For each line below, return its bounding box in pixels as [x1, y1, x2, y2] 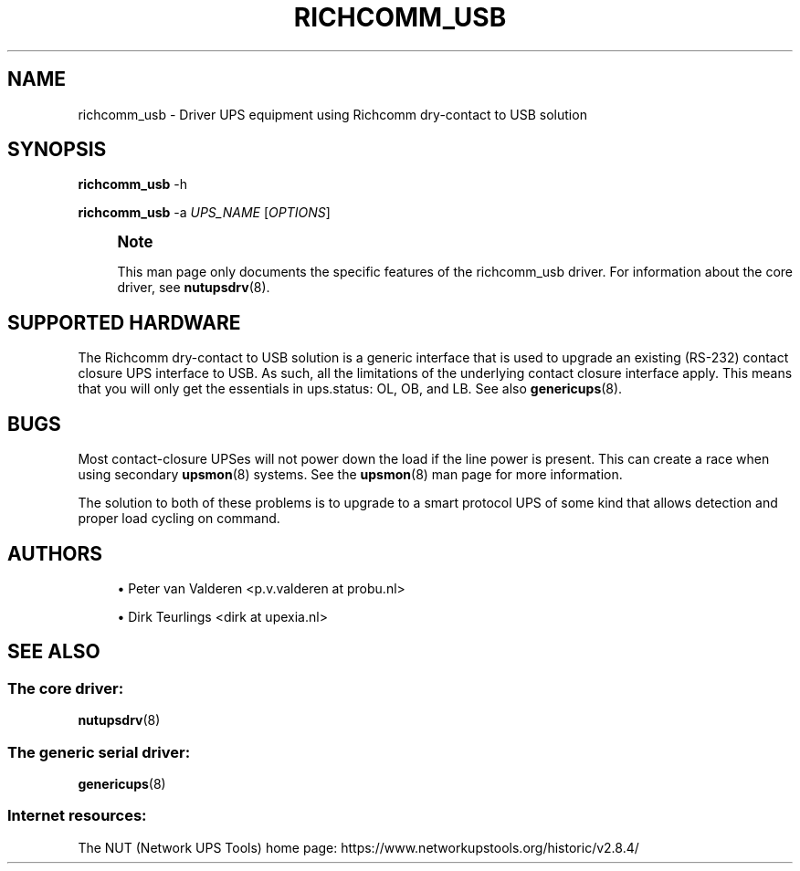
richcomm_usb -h [78, 176, 187, 193]
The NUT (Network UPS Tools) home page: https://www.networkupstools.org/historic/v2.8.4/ [78, 839, 639, 855]
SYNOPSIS [7, 138, 107, 162]
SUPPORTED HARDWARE [7, 310, 241, 334]
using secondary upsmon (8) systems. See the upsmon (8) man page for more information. [78, 467, 623, 483]
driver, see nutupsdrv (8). [117, 279, 270, 296]
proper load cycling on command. [78, 510, 280, 527]
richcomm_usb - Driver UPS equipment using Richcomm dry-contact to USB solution [78, 106, 587, 122]
